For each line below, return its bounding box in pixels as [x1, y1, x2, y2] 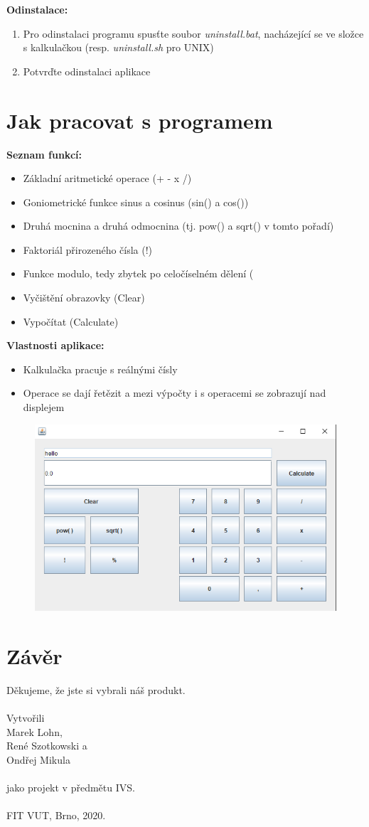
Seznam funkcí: [6, 146, 82, 161]
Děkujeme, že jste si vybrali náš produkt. [6, 683, 186, 698]
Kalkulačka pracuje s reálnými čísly [23, 361, 178, 376]
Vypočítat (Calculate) [23, 314, 119, 329]
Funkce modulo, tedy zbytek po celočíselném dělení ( [23, 266, 254, 281]
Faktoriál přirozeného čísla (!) [23, 242, 153, 257]
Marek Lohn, [6, 724, 63, 739]
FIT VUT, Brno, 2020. [6, 808, 106, 823]
